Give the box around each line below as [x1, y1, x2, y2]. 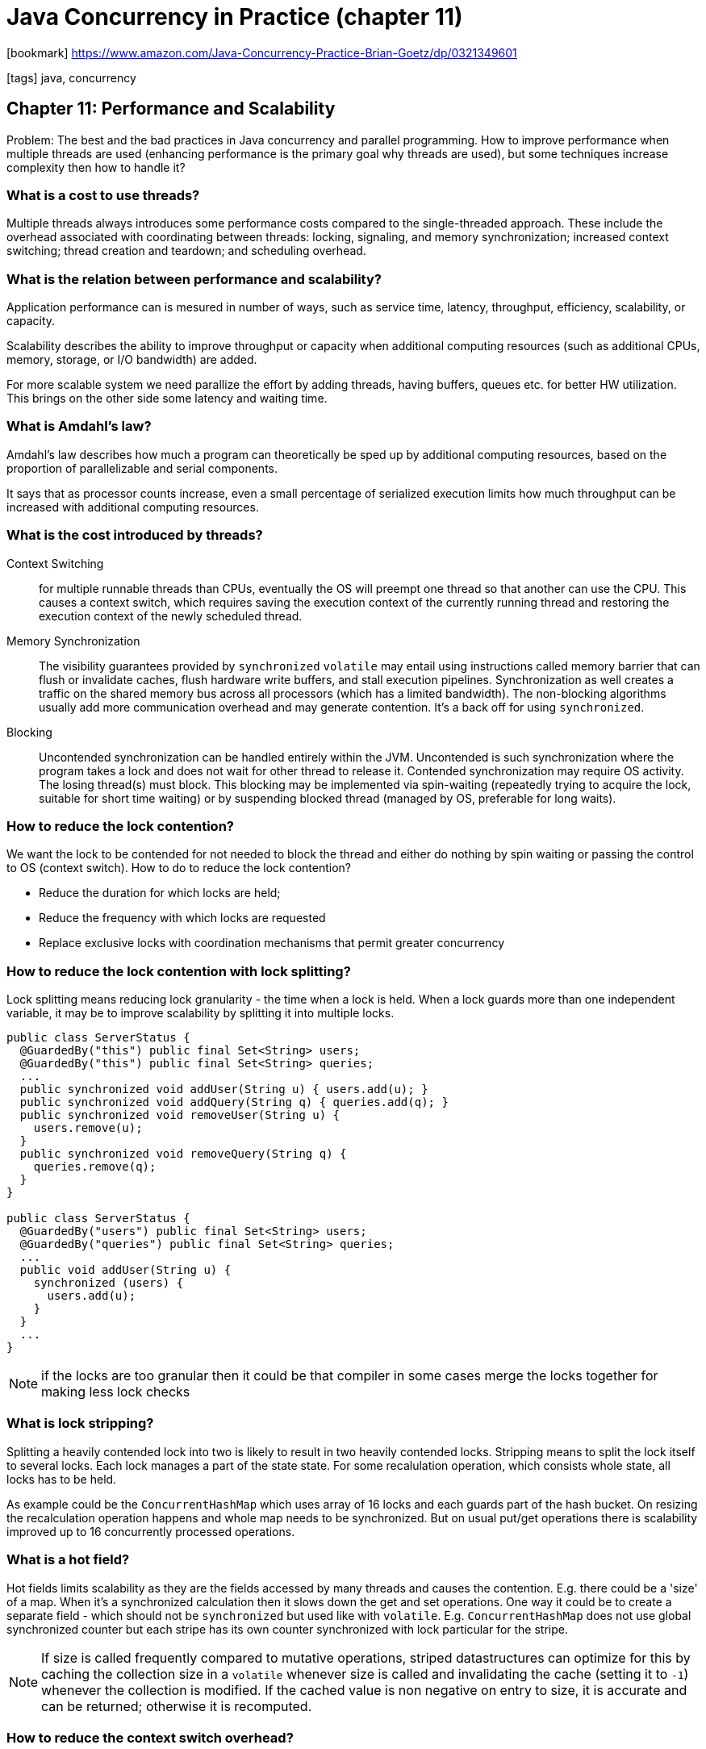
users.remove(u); [33, 1121, 143, 1135]
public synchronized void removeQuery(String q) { [19, 1147, 347, 1161]
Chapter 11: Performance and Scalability [6, 98, 336, 119]
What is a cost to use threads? [6, 186, 200, 203]
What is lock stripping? [6, 1415, 154, 1432]
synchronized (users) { [33, 1276, 184, 1290]
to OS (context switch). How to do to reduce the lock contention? [6, 861, 352, 875]
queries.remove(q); [33, 1160, 157, 1174]
